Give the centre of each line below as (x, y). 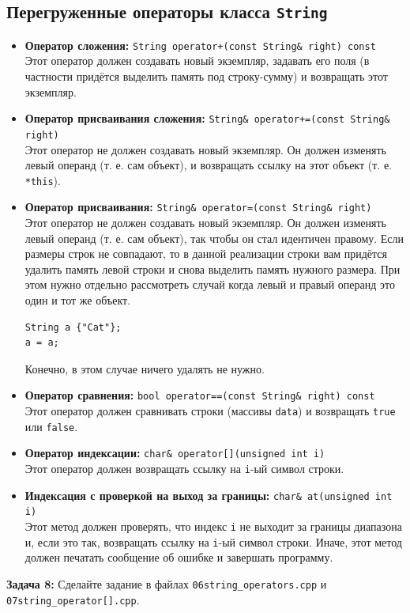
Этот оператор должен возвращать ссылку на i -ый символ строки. (184, 468)
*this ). (43, 180)
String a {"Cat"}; (73, 327)
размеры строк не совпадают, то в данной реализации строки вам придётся (206, 254)
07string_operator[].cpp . (73, 599)
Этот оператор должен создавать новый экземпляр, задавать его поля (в (197, 61)
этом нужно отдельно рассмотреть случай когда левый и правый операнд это (210, 284)
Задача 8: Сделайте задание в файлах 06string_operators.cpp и (167, 583)
